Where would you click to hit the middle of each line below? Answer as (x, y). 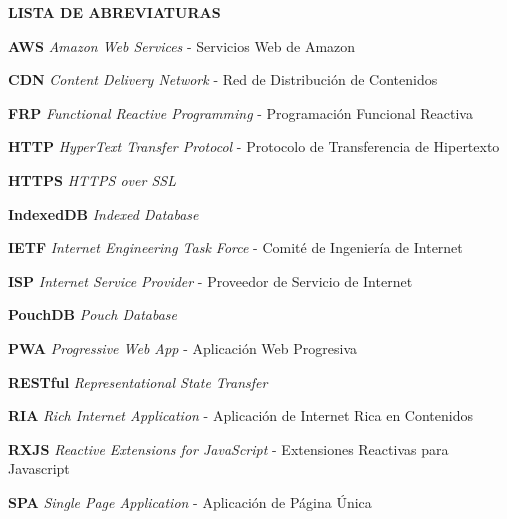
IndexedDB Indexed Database (103, 213)
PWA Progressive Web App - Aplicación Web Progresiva (182, 347)
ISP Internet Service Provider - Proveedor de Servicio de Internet (210, 280)
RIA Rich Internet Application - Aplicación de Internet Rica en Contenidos (240, 415)
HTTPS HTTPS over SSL (92, 179)
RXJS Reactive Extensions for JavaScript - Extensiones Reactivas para (228, 448)
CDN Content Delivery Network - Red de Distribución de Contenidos (223, 79)
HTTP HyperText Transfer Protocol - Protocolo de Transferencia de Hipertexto (254, 146)
